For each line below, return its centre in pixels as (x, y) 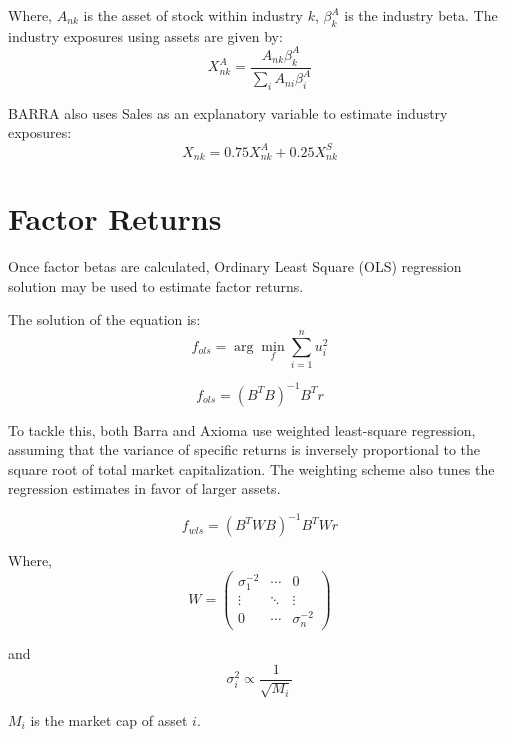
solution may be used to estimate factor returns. (156, 285)
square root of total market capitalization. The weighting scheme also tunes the (251, 468)
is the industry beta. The (421, 15)
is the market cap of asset (109, 719)
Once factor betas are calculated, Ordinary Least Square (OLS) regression (235, 266)
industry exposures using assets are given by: (145, 35)
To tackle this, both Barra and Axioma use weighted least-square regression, (242, 429)
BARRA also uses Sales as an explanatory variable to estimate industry (228, 112)
